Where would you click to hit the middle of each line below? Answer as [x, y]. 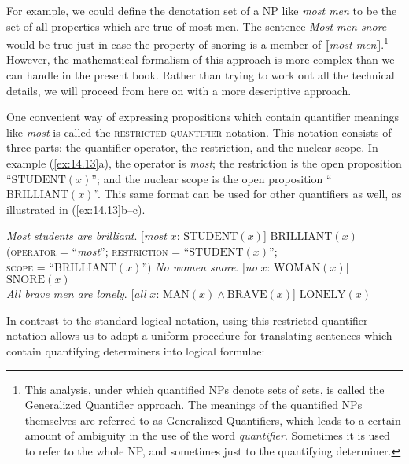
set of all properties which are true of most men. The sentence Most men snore [197, 26]
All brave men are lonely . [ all [76, 294]
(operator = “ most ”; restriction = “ [98, 250]
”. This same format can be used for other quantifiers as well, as [248, 194]
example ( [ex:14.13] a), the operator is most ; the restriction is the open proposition [204, 163]
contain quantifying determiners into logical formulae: [136, 350]
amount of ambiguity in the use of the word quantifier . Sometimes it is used [207, 435]
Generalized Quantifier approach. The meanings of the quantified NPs [193, 405]
